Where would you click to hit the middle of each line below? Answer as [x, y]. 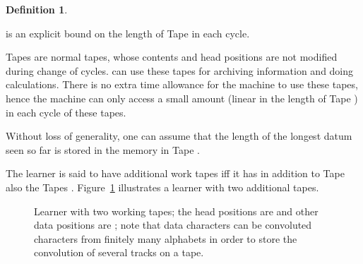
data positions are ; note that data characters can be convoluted [173, 225]
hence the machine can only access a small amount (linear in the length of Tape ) [182, 98]
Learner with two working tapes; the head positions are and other [176, 211]
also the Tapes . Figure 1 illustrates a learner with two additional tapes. [162, 187]
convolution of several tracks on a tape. [119, 252]
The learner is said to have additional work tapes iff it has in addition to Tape [175, 173]
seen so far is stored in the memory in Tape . [103, 149]
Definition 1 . [37, 9]
